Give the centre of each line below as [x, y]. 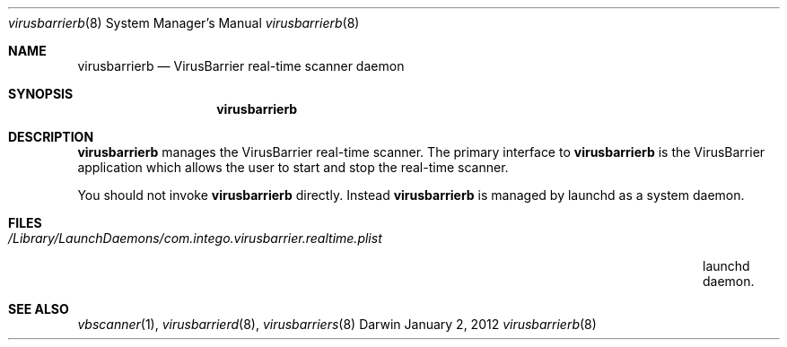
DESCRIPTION [51, 137]
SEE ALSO [39, 309]
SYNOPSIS [41, 94]
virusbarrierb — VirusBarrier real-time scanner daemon [241, 66]
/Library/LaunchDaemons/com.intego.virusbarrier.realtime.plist [195, 238]
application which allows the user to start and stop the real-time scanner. [293, 167]
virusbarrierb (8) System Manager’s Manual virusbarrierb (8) [184, 23]
